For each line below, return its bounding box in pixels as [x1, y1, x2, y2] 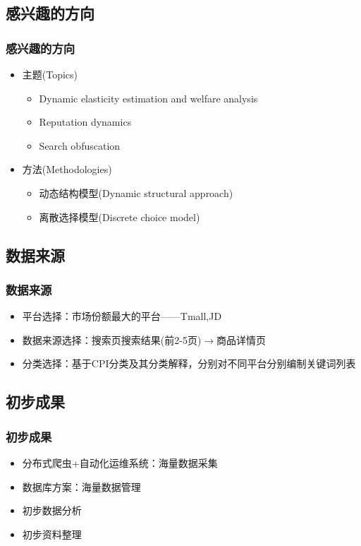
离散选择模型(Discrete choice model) [39, 209, 200, 224]
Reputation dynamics [39, 114, 132, 129]
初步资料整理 [22, 526, 82, 541]
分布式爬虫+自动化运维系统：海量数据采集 [22, 455, 218, 470]
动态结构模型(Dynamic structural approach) [39, 185, 233, 200]
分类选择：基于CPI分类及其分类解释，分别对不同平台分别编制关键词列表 [22, 356, 356, 371]
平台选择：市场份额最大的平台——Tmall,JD [22, 309, 222, 324]
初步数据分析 [22, 503, 82, 518]
